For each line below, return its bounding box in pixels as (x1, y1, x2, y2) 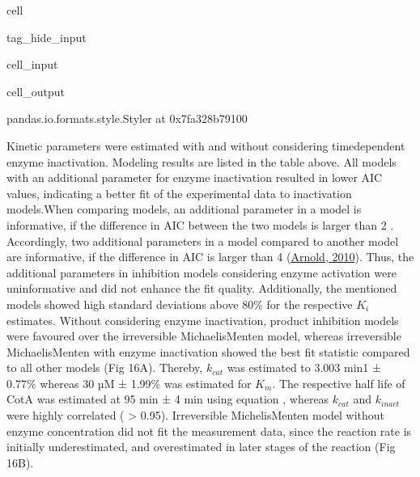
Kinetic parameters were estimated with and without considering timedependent (6, 137, 405, 154)
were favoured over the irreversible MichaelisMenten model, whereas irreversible (6, 327, 401, 344)
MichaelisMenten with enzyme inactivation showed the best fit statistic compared (6, 343, 410, 360)
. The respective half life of (272, 374, 405, 391)
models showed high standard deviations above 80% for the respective (6, 295, 353, 312)
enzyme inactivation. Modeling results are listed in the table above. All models (6, 153, 397, 170)
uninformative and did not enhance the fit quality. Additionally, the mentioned (6, 280, 397, 297)
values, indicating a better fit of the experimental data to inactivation (6, 184, 352, 201)
